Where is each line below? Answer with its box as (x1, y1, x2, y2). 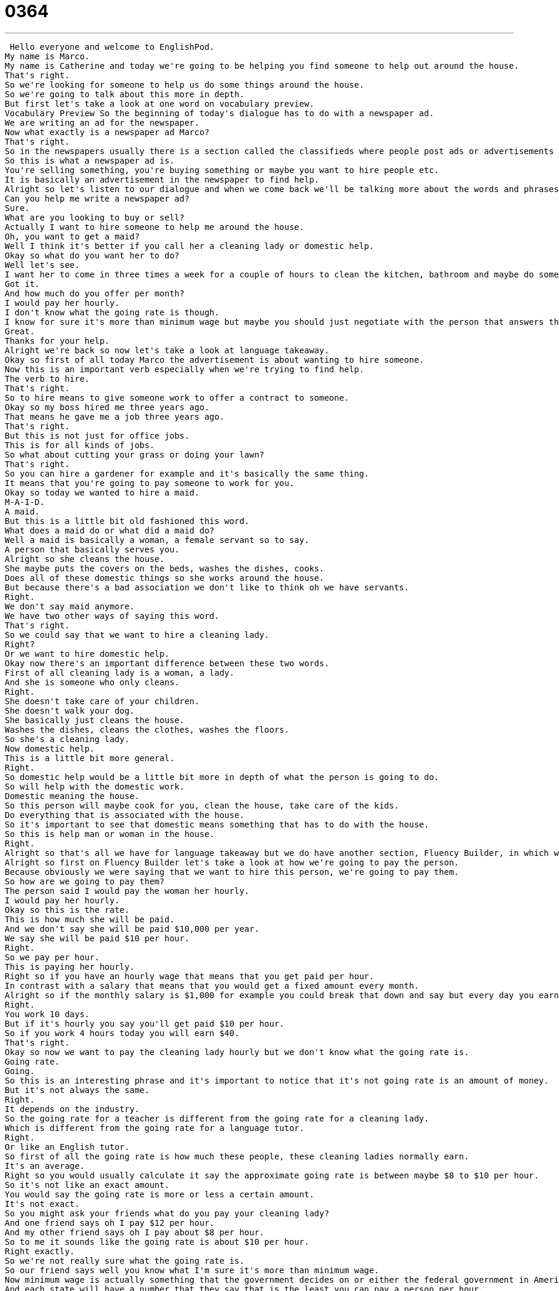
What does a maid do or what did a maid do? (5, 525, 215, 535)
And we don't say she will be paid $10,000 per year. (5, 923, 259, 934)
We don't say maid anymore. (5, 601, 135, 611)
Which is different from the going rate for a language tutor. (5, 1123, 304, 1133)
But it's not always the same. (5, 1085, 150, 1095)
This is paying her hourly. (5, 961, 135, 972)
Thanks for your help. (5, 335, 110, 346)
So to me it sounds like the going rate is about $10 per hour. (5, 1236, 310, 1247)
